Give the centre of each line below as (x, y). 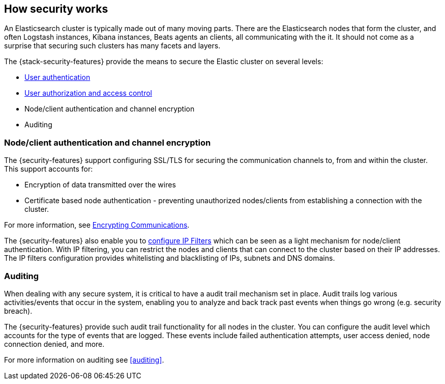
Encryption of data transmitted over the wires (100, 185)
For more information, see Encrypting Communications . (97, 225)
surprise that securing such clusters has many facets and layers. (112, 46)
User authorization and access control (88, 93)
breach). (18, 311)
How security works (56, 9)
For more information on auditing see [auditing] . (84, 360)
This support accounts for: (49, 169)
